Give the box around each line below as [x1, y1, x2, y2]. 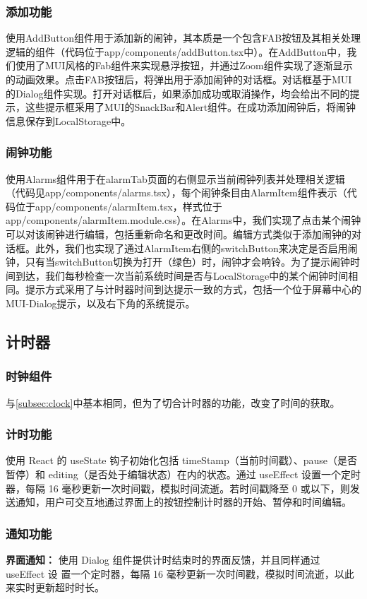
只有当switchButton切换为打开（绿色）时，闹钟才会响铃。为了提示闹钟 [25, 254, 350, 269]
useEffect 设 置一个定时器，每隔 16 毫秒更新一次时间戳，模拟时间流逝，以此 [6, 566, 354, 581]
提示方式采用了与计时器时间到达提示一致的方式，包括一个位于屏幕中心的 [25, 282, 361, 297]
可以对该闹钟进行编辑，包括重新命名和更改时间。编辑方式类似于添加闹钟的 [6, 226, 351, 241]
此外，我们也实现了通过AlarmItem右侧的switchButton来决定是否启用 [35, 240, 348, 255]
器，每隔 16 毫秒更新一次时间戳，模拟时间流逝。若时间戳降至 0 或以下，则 [6, 480, 350, 495]
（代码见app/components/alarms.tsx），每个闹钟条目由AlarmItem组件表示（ [6, 185, 347, 200]
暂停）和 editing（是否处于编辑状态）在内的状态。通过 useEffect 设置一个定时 [6, 466, 361, 481]
